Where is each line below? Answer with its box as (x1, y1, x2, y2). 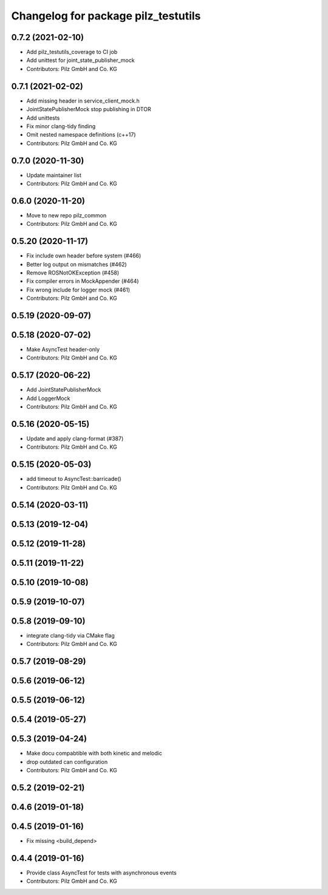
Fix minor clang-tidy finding (26, 122, 96, 130)
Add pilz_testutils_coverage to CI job (26, 49, 118, 56)
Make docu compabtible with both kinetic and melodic (26, 750, 162, 757)
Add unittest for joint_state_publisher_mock (26, 56, 135, 64)
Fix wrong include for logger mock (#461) (26, 286, 131, 293)
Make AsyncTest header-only (26, 346, 100, 353)
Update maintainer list (26, 171, 82, 179)
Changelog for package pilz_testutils (11, 9, 201, 22)
